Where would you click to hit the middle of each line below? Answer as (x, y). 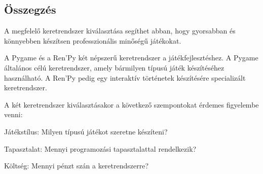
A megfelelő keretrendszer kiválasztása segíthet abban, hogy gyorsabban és (120, 31)
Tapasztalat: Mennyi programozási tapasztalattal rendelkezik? (100, 148)
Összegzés (30, 9)
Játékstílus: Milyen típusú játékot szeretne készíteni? (86, 131)
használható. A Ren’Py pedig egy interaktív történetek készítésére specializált (125, 77)
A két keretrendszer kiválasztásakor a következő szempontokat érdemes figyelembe (131, 104)
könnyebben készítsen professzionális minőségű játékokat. (93, 40)
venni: (13, 114)
